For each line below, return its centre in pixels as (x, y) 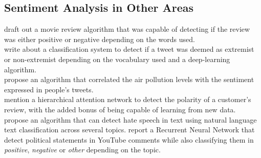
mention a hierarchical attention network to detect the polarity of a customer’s (128, 99)
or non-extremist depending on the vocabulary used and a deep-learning (117, 59)
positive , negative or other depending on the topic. (82, 150)
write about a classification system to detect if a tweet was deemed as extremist (129, 49)
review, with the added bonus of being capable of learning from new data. (120, 109)
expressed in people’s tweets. (49, 89)
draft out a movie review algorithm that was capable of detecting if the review (127, 29)
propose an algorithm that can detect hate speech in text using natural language (130, 119)
